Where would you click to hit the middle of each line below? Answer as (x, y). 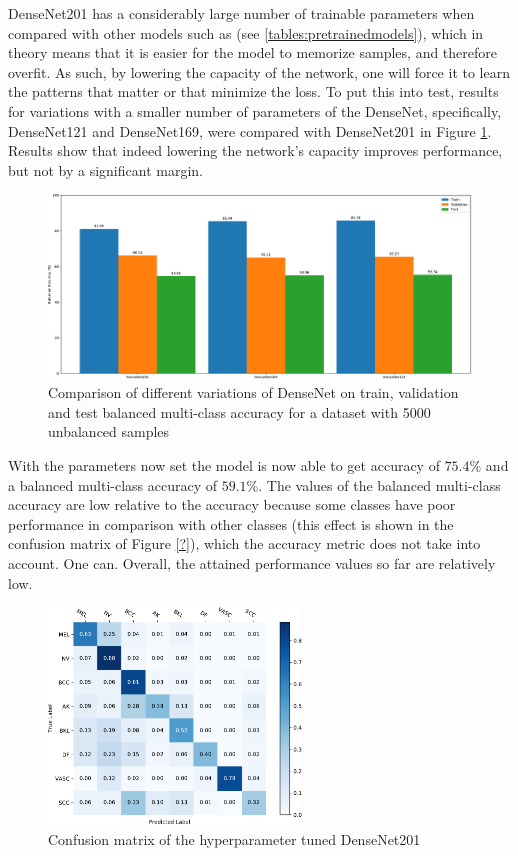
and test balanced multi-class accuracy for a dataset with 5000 (239, 411)
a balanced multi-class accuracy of (113, 484)
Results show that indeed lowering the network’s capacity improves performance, (255, 150)
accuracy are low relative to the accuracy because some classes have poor (232, 504)
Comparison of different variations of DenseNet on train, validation (253, 392)
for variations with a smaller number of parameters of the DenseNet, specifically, (255, 110)
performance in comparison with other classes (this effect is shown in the (231, 523)
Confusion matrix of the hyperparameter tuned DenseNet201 (234, 839)
